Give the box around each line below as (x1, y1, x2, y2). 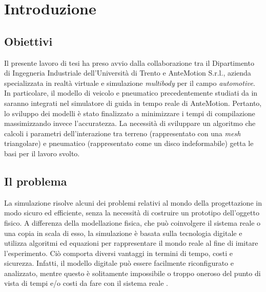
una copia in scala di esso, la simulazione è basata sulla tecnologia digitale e (4, 227, 242, 238)
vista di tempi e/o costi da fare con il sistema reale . (4, 278, 169, 288)
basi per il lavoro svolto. (4, 148, 80, 158)
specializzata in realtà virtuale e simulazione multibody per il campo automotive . (4, 77, 255, 88)
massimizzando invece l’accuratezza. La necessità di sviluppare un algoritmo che (4, 118, 256, 129)
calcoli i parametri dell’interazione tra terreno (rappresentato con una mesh (4, 127, 241, 138)
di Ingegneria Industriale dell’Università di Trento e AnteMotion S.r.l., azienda (4, 67, 251, 78)
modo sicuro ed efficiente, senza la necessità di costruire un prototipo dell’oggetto (4, 207, 259, 218)
